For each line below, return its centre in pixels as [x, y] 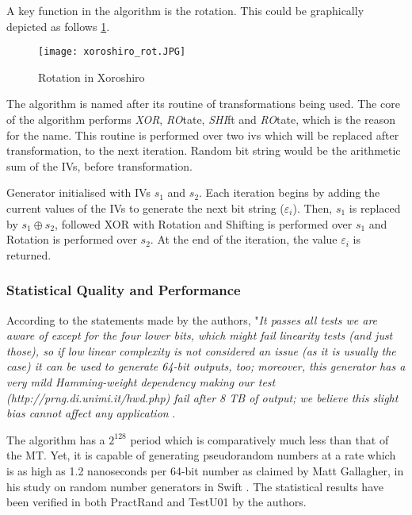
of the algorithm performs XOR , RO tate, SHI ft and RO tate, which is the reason [201, 119]
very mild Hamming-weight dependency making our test [141, 381]
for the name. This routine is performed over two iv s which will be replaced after [203, 135]
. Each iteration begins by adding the [290, 192]
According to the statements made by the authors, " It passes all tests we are [192, 319]
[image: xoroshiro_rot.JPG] [112, 52]
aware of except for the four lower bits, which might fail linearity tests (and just [200, 335]
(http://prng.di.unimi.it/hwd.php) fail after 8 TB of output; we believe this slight [202, 397]
